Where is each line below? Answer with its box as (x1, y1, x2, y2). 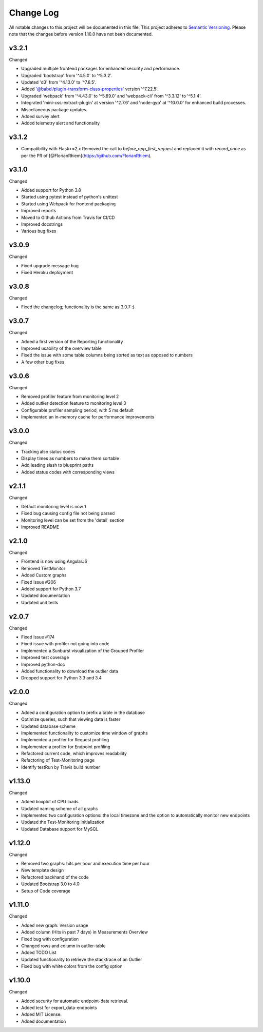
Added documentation (21, 1018, 66, 1024)
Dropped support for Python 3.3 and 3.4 (21, 675, 102, 681)
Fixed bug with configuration (21, 936, 79, 942)
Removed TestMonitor (21, 565, 66, 571)
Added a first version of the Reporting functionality (21, 338, 123, 344)
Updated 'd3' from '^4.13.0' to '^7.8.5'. (21, 79, 96, 85)
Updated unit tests (21, 599, 58, 605)
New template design (21, 867, 64, 873)
